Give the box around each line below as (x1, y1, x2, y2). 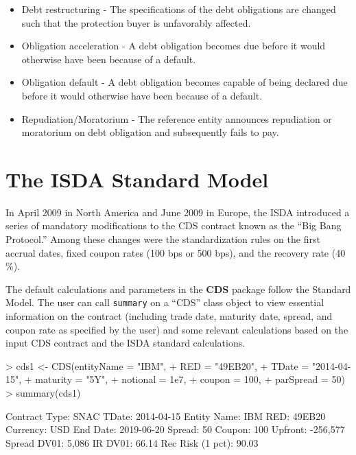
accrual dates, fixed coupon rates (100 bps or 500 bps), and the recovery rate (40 (5, 245, 346, 259)
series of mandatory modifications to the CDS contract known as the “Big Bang (5, 218, 342, 233)
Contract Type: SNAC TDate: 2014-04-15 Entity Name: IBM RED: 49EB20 (5, 408, 326, 423)
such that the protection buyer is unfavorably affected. (21, 15, 251, 30)
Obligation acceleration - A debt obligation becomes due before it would (21, 38, 326, 53)
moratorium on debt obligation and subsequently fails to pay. (21, 125, 279, 139)
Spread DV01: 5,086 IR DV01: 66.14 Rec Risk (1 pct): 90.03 (5, 435, 259, 450)
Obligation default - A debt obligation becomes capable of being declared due (21, 75, 348, 89)
